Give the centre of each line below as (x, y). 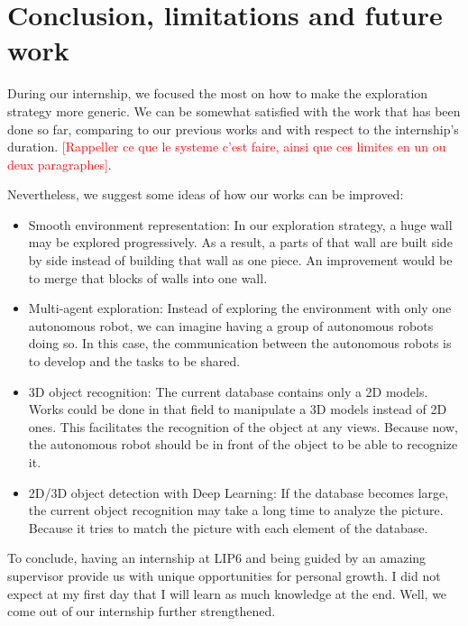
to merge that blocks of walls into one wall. (148, 277)
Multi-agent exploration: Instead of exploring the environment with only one (240, 308)
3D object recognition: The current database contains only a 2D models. (228, 391)
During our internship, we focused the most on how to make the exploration (218, 93)
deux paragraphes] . (60, 164)
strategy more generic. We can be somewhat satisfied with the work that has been (234, 110)
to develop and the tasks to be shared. (134, 361)
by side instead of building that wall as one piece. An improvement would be (240, 260)
